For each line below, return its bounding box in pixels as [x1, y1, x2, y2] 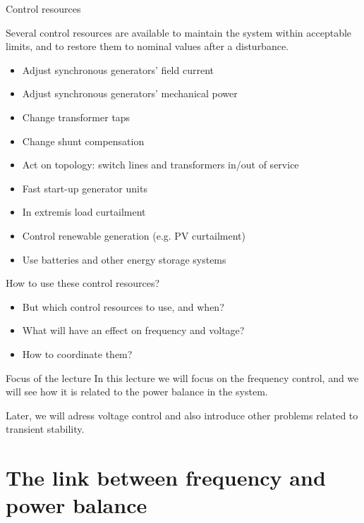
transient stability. [6, 422, 85, 436]
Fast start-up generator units [22, 180, 147, 195]
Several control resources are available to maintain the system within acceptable [6, 25, 352, 39]
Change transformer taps [22, 109, 131, 124]
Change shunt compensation [22, 133, 145, 148]
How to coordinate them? [22, 346, 133, 361]
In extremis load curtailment [22, 204, 146, 219]
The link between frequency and [6, 463, 326, 492]
